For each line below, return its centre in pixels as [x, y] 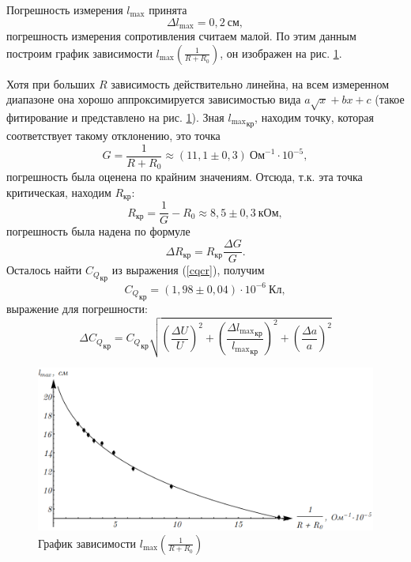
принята [168, 9]
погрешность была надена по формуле [98, 231]
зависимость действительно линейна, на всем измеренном [250, 83]
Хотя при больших [51, 83]
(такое [390, 99]
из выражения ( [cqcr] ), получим [188, 270]
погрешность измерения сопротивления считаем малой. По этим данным [181, 36]
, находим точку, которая [314, 117]
